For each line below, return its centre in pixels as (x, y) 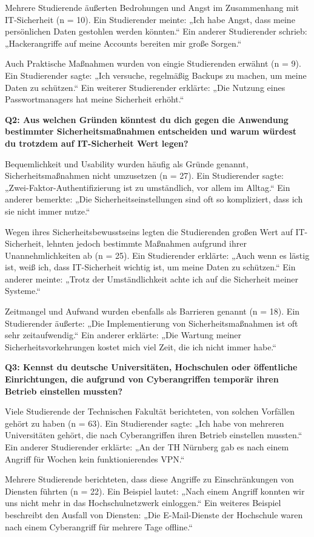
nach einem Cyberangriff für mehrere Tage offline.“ (99, 526)
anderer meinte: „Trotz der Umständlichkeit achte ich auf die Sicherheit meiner (152, 279)
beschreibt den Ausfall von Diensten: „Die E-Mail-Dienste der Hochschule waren (154, 514)
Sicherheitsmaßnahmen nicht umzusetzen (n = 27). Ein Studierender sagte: (144, 175)
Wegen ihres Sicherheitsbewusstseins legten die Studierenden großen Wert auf (149, 231)
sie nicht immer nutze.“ (48, 211)
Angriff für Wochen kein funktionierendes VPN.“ (95, 459)
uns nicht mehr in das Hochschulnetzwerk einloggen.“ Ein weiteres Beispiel (143, 503)
